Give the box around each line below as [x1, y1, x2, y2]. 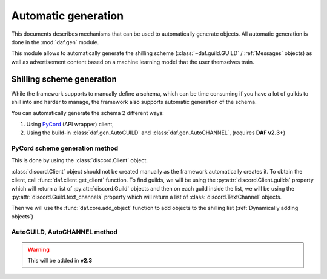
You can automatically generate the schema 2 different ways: [11, 110, 165, 117]
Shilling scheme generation [11, 74, 117, 84]
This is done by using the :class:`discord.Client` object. [11, 157, 148, 164]
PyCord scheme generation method [11, 144, 118, 153]
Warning [27, 246, 50, 253]
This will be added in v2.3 [27, 257, 93, 264]
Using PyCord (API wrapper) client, [26, 120, 114, 128]
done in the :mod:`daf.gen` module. [11, 38, 99, 45]
